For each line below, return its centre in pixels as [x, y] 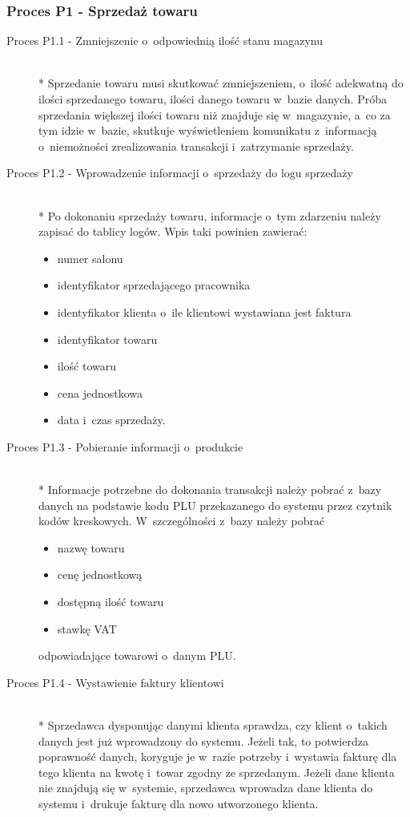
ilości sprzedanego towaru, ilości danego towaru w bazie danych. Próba [213, 99]
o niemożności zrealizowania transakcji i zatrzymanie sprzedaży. [196, 146]
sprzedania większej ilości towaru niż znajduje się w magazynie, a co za [215, 114]
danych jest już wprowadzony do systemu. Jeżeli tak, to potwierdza [203, 740]
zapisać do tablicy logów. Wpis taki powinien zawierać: [173, 231]
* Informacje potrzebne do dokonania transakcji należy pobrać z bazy [210, 489]
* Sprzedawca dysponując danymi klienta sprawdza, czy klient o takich [213, 725]
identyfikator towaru [107, 339]
